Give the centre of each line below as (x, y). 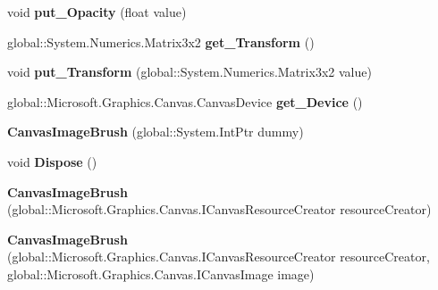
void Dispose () (52, 161)
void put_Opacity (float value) (97, 12)
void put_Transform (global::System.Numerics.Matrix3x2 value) (190, 72)
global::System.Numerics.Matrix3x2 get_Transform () (161, 41)
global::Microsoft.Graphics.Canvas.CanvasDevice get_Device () (185, 101)
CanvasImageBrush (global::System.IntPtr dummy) (156, 132)
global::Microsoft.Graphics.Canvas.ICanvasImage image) (161, 273)
